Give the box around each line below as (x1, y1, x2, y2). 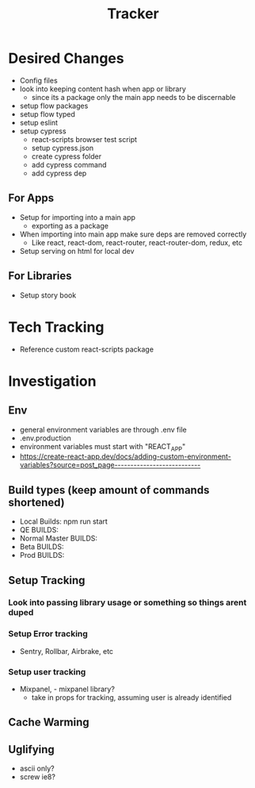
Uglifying (8, 743, 55, 756)
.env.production (19, 433, 71, 443)
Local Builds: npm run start (19, 517, 108, 526)
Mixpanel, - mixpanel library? (19, 684, 115, 694)
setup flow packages (19, 101, 89, 110)
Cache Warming (8, 716, 89, 729)
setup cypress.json (31, 143, 94, 152)
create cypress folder (31, 152, 101, 161)
